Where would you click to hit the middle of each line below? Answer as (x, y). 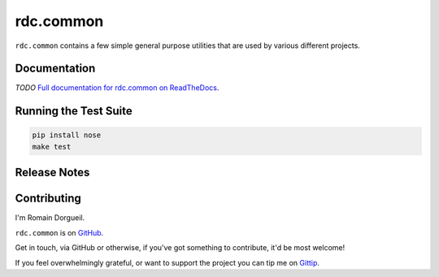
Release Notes (52, 173)
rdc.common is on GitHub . (59, 232)
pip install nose (67, 135)
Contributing (48, 199)
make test (52, 147)
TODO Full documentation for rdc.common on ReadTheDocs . (117, 88)
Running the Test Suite (74, 111)
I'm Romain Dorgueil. (50, 218)
